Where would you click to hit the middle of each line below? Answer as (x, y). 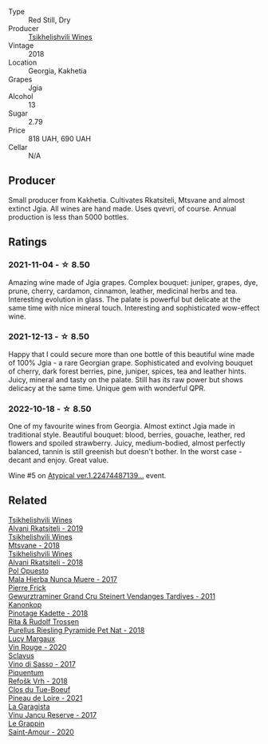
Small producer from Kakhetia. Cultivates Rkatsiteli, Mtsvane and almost (127, 200)
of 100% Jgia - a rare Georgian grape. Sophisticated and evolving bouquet (131, 362)
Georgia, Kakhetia (58, 71)
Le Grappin (27, 723)
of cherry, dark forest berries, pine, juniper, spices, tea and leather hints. (127, 371)
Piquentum (26, 672)
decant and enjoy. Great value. (59, 460)
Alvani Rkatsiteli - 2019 (46, 528)
